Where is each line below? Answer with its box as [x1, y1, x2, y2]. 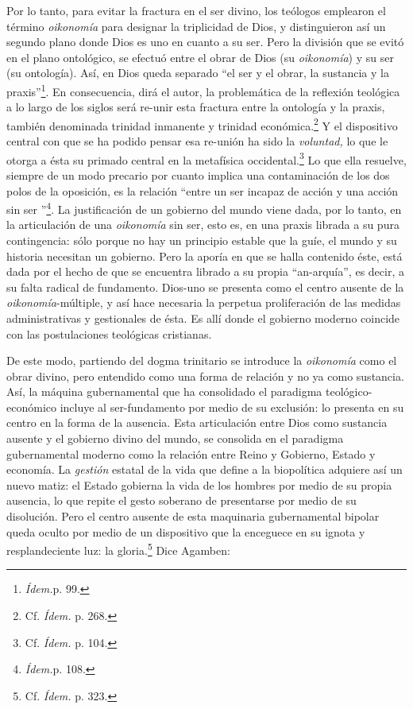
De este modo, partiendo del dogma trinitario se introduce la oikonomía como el [6, 352, 397, 369]
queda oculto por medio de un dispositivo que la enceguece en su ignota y [6, 523, 365, 540]
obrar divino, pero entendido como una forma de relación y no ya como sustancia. [6, 367, 404, 384]
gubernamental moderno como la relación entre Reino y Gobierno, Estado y [6, 445, 376, 462]
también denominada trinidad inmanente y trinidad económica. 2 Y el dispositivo [6, 114, 398, 134]
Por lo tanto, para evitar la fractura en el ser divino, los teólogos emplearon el [6, 2, 386, 18]
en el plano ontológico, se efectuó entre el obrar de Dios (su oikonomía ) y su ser [6, 48, 394, 65]
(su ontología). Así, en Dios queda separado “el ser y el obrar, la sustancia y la [6, 64, 389, 81]
